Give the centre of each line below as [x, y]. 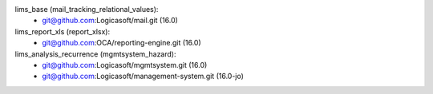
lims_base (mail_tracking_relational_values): [87, 9]
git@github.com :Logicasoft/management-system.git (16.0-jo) [143, 76]
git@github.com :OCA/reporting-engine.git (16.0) [122, 43]
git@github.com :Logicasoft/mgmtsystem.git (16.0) [125, 65]
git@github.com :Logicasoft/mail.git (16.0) [110, 21]
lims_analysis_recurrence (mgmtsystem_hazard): [95, 54]
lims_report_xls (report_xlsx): [63, 31]
